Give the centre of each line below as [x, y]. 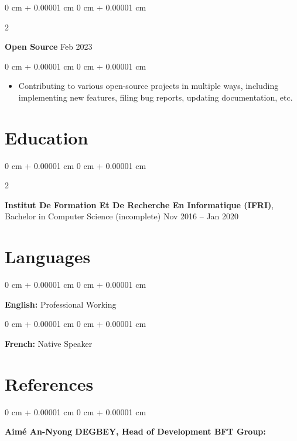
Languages [48, 256]
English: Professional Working [61, 304]
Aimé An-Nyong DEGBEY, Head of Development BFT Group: [135, 431]
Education [47, 137]
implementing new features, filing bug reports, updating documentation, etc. [156, 97]
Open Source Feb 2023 [49, 46]
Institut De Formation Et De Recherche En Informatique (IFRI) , [139, 204]
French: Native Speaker [49, 343]
